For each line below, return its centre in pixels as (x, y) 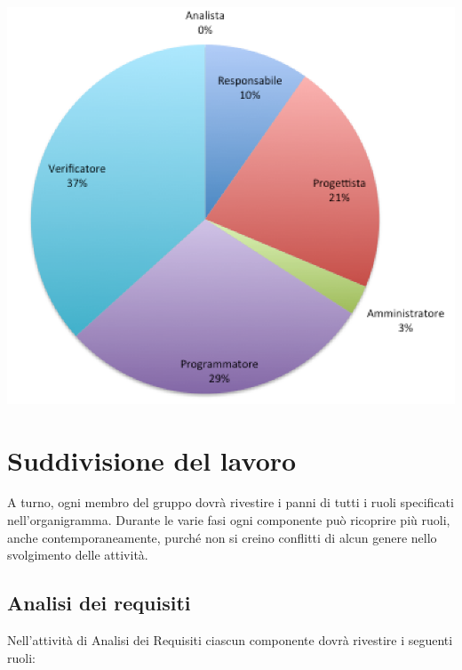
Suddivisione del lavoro (152, 460)
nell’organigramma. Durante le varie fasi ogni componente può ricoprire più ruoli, (229, 520)
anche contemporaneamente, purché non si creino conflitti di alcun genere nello (222, 537)
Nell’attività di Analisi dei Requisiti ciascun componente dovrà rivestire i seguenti (230, 640)
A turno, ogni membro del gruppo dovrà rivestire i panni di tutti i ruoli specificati (231, 502)
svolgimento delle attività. (78, 555)
